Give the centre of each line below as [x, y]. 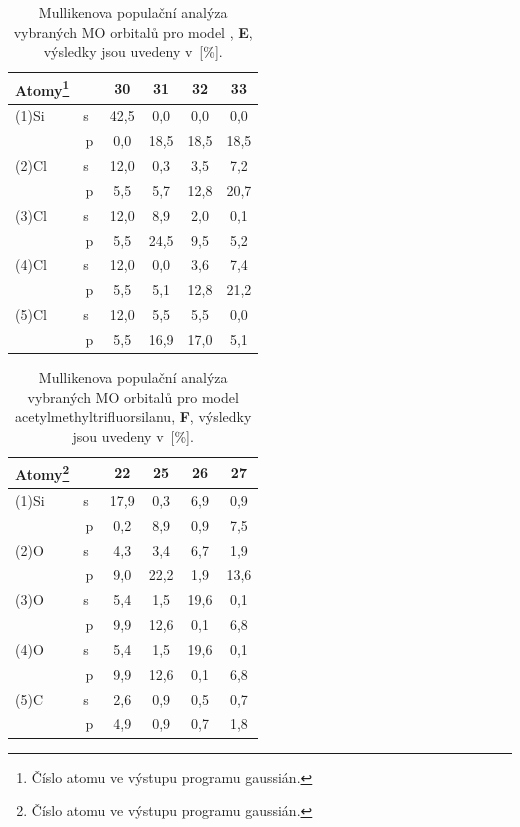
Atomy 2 [42, 472]
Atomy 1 [42, 88]
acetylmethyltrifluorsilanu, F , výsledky [133, 416]
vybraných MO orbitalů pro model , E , [133, 31]
